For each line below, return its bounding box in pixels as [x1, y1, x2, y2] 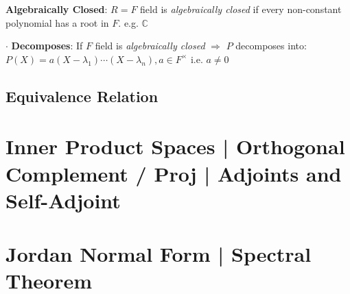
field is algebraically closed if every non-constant [140, 2, 342, 16]
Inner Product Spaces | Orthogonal [5, 132, 345, 160]
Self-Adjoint [5, 186, 121, 214]
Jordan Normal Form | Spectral [5, 240, 312, 268]
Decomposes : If [11, 38, 83, 53]
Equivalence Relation [5, 85, 159, 106]
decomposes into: [235, 38, 307, 53]
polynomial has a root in [5, 15, 109, 29]
